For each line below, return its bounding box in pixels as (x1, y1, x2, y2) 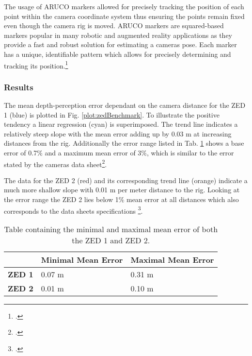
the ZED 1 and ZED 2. (72, 234, 150, 246)
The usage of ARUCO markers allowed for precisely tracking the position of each (4, 1, 244, 11)
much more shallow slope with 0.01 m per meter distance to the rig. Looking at (4, 185, 240, 195)
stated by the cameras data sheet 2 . (4, 157, 107, 169)
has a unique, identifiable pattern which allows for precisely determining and (4, 49, 231, 59)
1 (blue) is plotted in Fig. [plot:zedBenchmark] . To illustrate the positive (4, 109, 220, 119)
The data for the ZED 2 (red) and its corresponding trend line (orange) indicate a (4, 175, 248, 185)
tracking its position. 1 (4, 59, 68, 70)
